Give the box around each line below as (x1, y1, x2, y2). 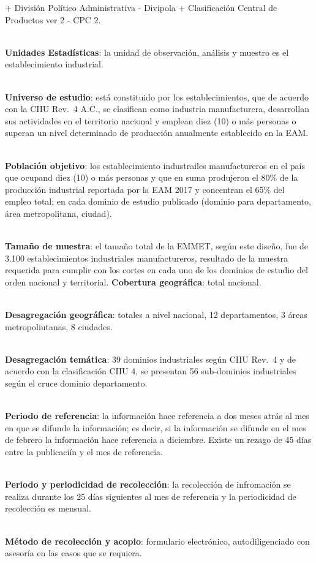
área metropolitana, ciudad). (5, 206, 112, 219)
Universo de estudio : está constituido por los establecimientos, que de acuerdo (5, 90, 309, 103)
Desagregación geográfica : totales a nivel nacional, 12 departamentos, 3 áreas (5, 308, 307, 321)
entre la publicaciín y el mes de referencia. (5, 445, 164, 458)
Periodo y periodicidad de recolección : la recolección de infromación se (5, 478, 291, 491)
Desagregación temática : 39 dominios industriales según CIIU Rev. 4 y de (5, 352, 296, 365)
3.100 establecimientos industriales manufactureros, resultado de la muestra (5, 251, 288, 264)
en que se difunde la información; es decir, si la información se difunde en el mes (5, 421, 306, 434)
